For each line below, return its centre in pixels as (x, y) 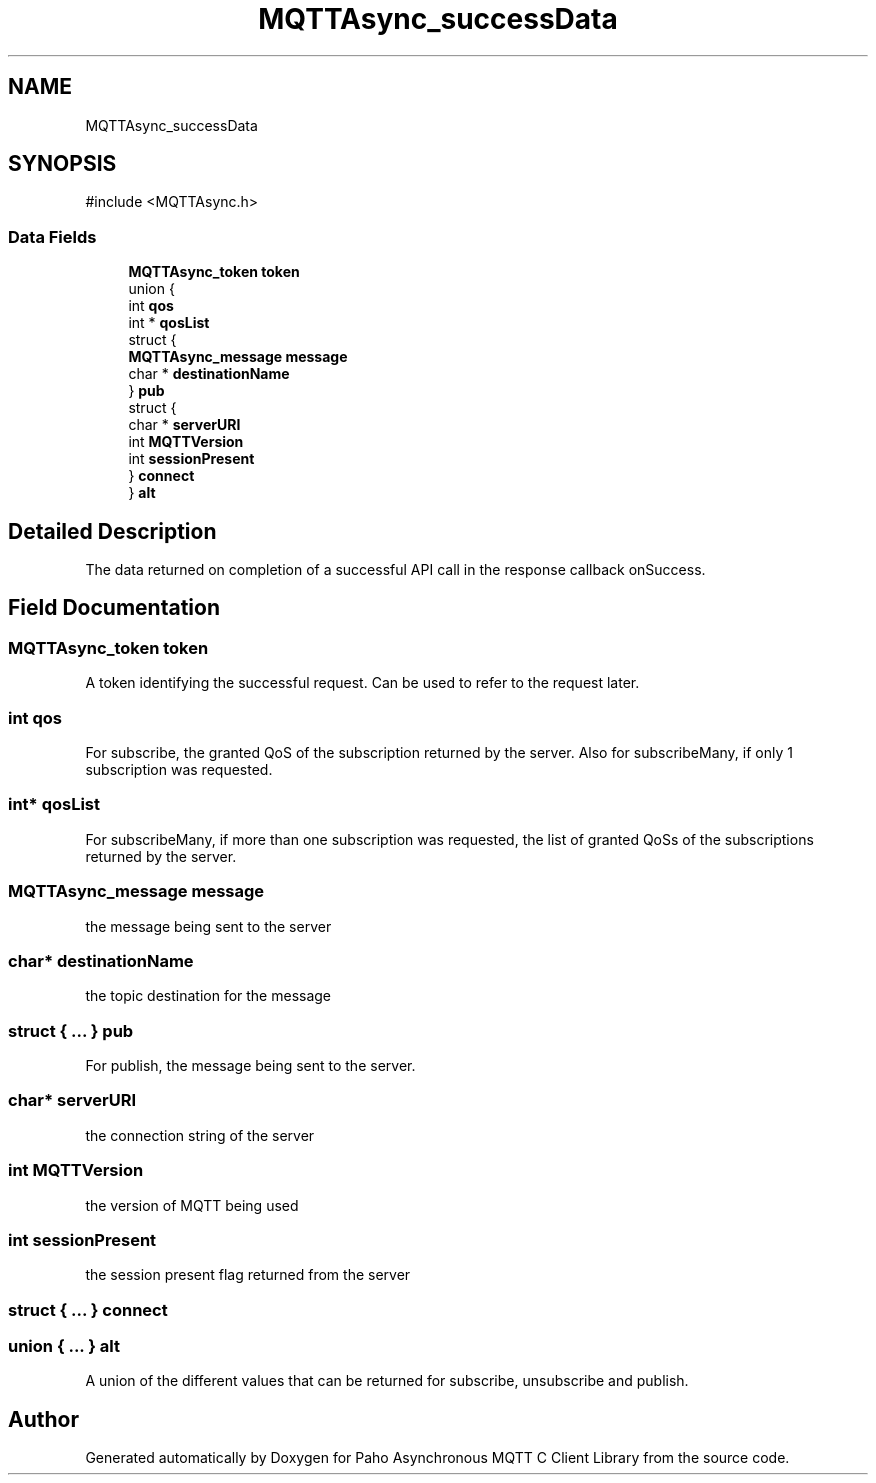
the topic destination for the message (208, 996)
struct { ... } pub (71, 1030)
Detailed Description (112, 531)
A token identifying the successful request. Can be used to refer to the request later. (362, 683)
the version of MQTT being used (192, 1205)
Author (43, 1419)
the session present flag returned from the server (248, 1275)
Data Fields (52, 236)
